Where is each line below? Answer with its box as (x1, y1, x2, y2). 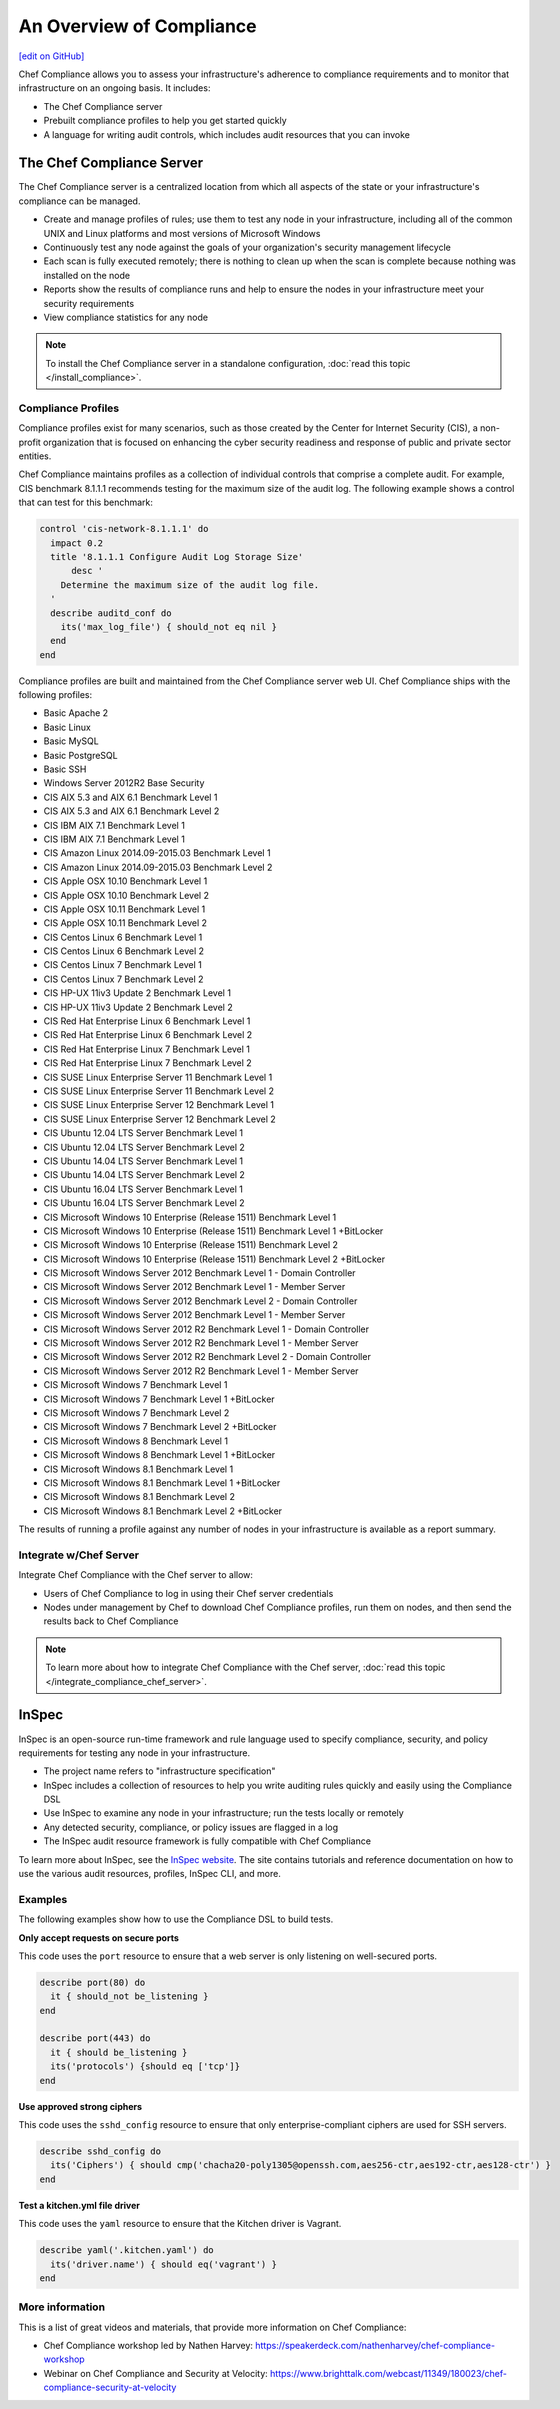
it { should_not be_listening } (50, 1991, 209, 2002)
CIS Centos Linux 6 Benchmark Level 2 (43, 945, 205, 957)
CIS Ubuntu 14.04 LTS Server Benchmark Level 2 (43, 1169, 245, 1181)
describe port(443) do (39, 2033, 151, 2044)
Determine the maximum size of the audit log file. (60, 579, 320, 590)
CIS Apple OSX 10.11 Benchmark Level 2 (43, 917, 208, 929)
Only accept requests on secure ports (18, 1931, 180, 1944)
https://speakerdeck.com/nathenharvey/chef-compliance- (255, 2340, 495, 2352)
